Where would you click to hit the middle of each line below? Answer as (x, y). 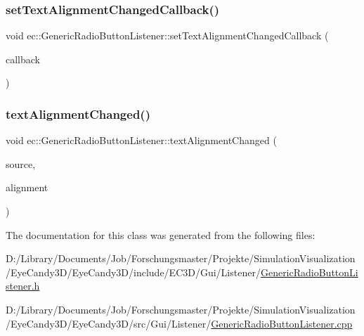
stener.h (23, 286)
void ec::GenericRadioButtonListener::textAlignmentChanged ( (141, 140)
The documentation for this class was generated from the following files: (161, 234)
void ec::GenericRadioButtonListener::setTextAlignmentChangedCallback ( (167, 35)
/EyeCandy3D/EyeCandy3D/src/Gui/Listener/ (109, 323)
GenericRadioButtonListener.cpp (282, 323)
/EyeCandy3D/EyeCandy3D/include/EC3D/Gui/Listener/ (133, 272)
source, (21, 163)
